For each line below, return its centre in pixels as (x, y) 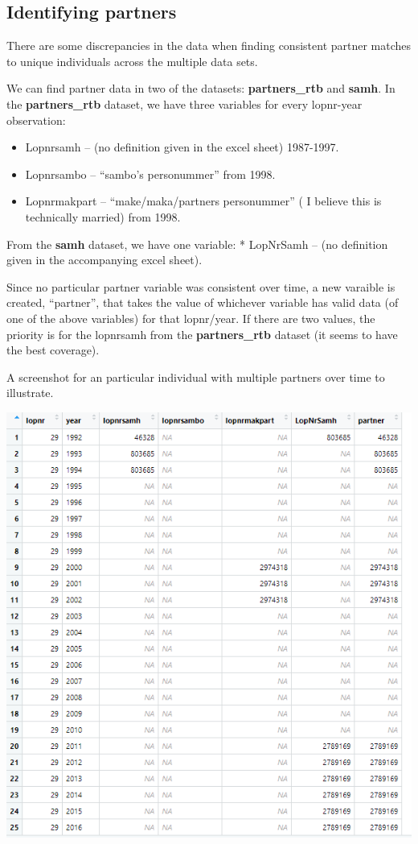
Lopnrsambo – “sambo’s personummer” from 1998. (150, 174)
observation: (36, 120)
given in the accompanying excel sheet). (104, 260)
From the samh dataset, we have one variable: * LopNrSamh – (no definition (197, 244)
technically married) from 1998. (103, 216)
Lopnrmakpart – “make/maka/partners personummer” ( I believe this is (203, 201)
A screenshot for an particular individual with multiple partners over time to (196, 376)
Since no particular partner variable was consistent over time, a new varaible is (201, 286)
